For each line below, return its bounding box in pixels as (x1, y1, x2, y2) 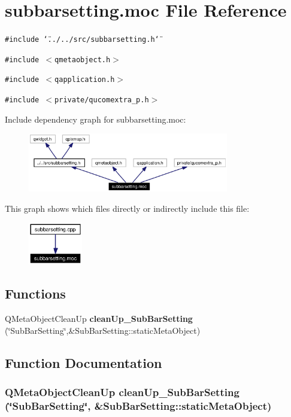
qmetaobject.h (54, 55, 111, 64)
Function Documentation (5, 353, 162, 372)
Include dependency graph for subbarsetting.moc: (5, 112, 186, 125)
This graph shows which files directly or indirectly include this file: (5, 202, 250, 214)
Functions (5, 284, 66, 303)
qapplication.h (54, 75, 115, 84)
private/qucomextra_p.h (54, 96, 149, 105)
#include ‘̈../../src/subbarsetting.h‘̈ (5, 35, 159, 44)
